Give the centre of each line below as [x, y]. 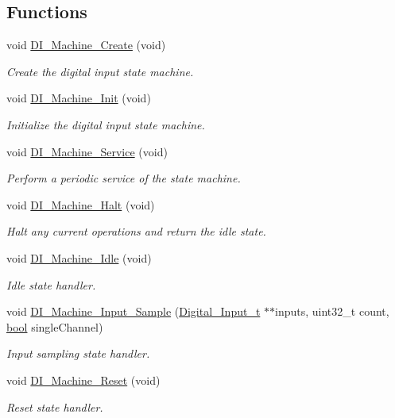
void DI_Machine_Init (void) [79, 98]
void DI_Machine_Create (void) [86, 45]
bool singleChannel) [55, 326]
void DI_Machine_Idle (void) [79, 257]
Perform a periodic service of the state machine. [124, 178]
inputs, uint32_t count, [332, 311]
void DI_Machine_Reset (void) [83, 380]
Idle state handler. [51, 284]
